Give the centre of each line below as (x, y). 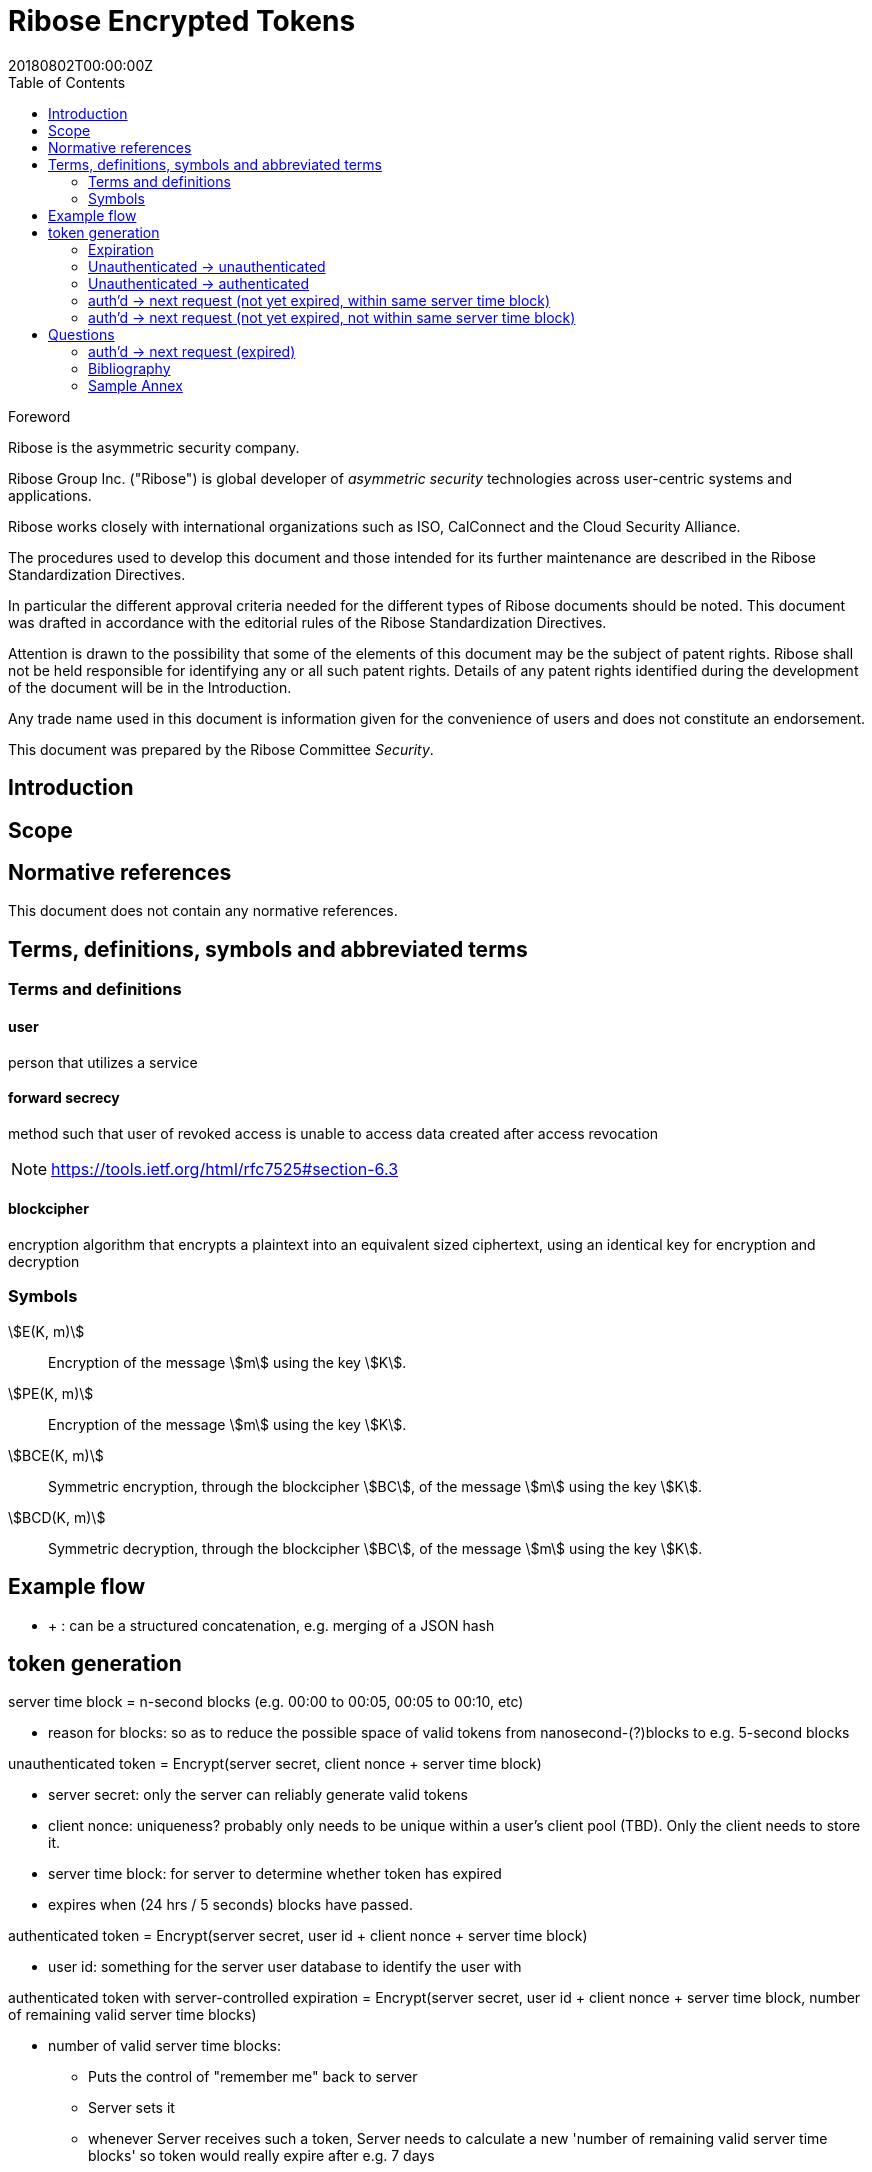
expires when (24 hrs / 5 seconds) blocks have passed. (230, 1905)
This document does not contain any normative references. (203, 911)
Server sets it (131, 2108)
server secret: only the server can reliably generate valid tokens (258, 1795)
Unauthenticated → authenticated (199, 283)
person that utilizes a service (103, 1062)
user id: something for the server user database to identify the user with (285, 1967)
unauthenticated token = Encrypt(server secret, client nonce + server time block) (275, 1764)
